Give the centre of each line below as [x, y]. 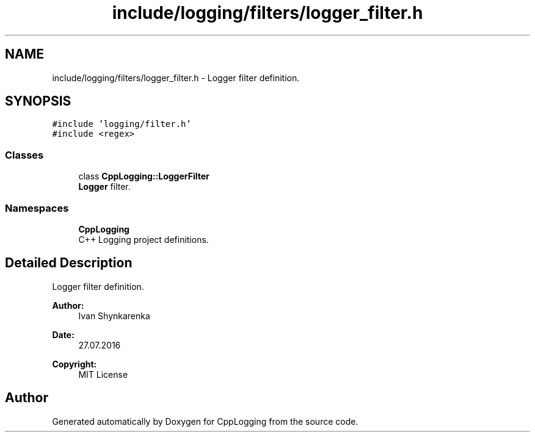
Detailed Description [69, 263]
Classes [24, 155]
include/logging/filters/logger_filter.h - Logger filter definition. [176, 78]
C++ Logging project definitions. [144, 239]
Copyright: [75, 364]
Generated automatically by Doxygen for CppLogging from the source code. [205, 421]
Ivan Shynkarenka [114, 316]
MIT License [103, 374]
